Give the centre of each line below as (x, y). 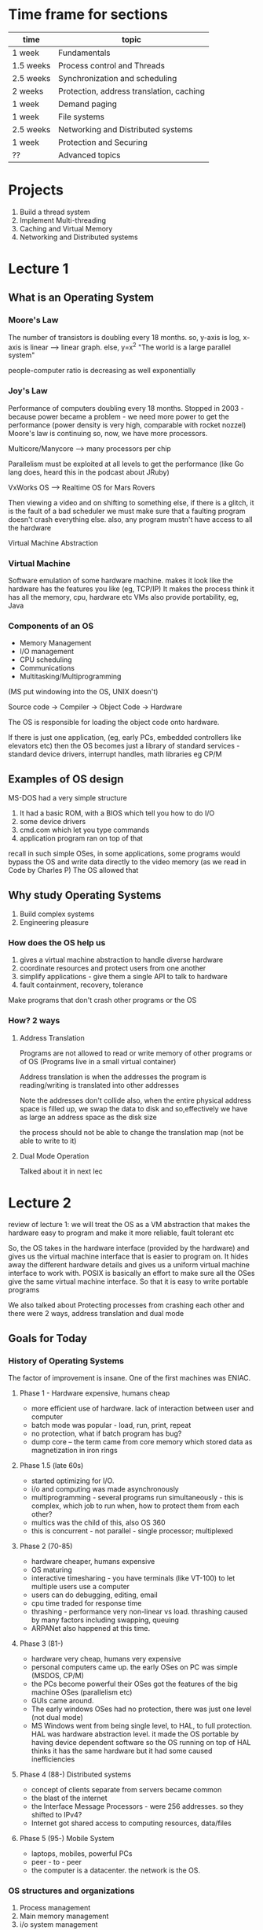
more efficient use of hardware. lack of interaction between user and (142, 1409)
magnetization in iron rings (74, 1451)
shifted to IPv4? (57, 1815)
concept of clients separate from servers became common (126, 1790)
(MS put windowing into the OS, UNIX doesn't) (83, 692)
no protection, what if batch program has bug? (106, 1433)
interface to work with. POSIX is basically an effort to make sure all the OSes (131, 1274)
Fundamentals (85, 53)
